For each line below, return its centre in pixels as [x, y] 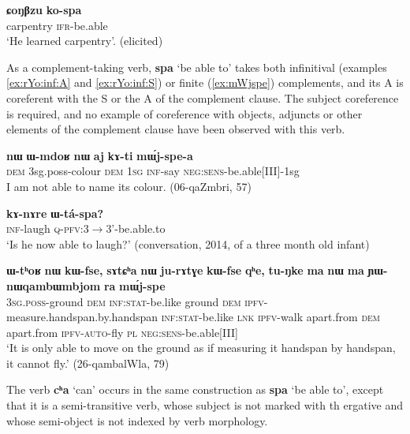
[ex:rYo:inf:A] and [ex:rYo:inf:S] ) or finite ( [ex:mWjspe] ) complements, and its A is [205, 82]
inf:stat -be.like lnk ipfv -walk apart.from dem [271, 317]
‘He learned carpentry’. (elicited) [85, 41]
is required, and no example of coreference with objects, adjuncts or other [184, 113]
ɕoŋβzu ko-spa [44, 9]
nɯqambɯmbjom [54, 285]
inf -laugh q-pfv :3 [48, 228]
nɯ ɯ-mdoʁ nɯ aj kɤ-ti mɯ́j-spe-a [100, 155]
